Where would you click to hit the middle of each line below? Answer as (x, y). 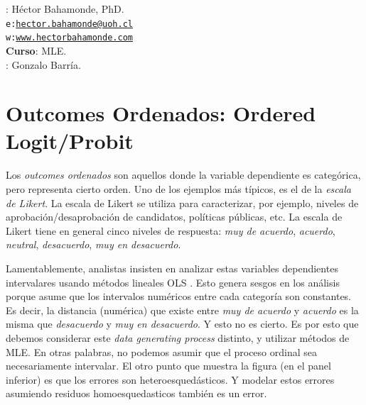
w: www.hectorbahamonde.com (69, 38)
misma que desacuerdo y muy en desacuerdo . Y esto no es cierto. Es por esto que (182, 324)
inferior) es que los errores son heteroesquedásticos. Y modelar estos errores (170, 379)
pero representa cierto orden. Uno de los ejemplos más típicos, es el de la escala (178, 189)
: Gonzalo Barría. (43, 64)
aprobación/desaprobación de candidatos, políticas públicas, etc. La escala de (174, 217)
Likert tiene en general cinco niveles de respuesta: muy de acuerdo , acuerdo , (171, 230)
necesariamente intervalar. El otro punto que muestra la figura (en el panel (168, 366)
